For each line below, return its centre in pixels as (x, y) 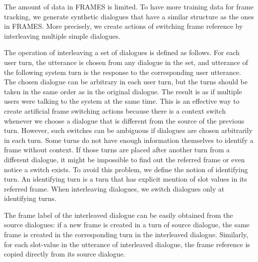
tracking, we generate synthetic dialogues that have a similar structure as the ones (129, 16)
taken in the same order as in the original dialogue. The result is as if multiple (123, 91)
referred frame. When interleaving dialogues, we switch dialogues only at (114, 188)
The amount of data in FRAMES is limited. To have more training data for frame (129, 6)
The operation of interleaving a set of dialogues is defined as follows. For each (122, 52)
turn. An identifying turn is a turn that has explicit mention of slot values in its (126, 179)
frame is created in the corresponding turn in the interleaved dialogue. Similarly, (126, 234)
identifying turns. (30, 198)
